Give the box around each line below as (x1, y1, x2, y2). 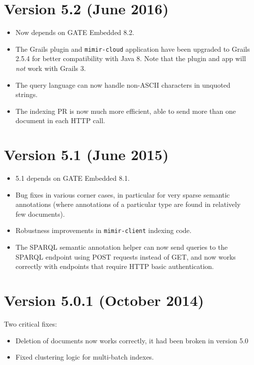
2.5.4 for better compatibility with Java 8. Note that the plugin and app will (15, 53, 246, 64)
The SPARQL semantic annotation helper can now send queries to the (15, 242, 228, 252)
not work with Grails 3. (15, 63, 86, 73)
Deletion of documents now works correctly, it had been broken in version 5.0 (15, 335, 249, 345)
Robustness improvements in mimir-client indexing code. (15, 225, 192, 235)
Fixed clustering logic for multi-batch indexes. (15, 352, 154, 362)
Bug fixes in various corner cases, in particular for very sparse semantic (15, 189, 230, 199)
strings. (15, 89, 38, 100)
